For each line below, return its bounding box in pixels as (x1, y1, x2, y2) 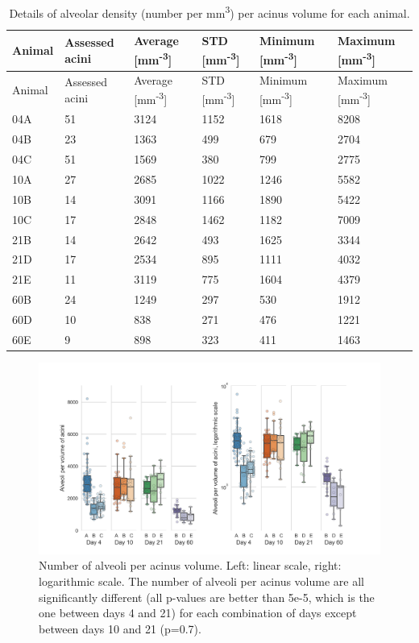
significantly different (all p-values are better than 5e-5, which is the (39, 588, 375, 605)
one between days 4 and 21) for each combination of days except (39, 604, 357, 621)
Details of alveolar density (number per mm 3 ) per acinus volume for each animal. (9, 2, 410, 21)
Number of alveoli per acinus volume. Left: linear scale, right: (39, 557, 342, 574)
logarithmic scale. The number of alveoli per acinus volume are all (39, 573, 364, 590)
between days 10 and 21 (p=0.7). (39, 620, 201, 637)
